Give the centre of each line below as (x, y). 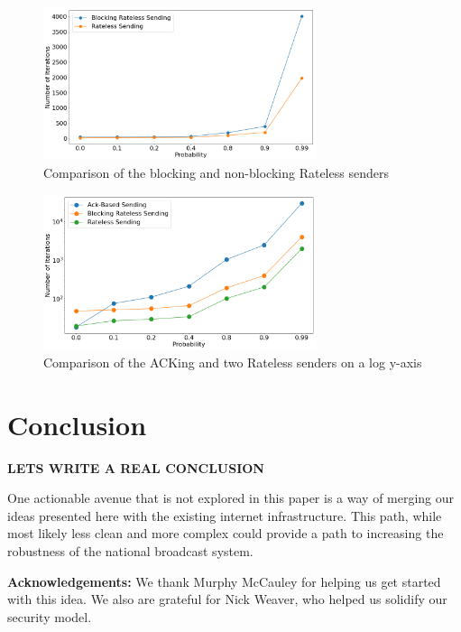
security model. (50, 616)
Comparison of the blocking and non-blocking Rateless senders (216, 172)
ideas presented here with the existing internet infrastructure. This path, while (225, 515)
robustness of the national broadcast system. (130, 551)
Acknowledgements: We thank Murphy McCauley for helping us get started (224, 581)
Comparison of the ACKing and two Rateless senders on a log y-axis (233, 362)
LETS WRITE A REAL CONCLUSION (136, 467)
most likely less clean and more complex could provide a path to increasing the (226, 533)
